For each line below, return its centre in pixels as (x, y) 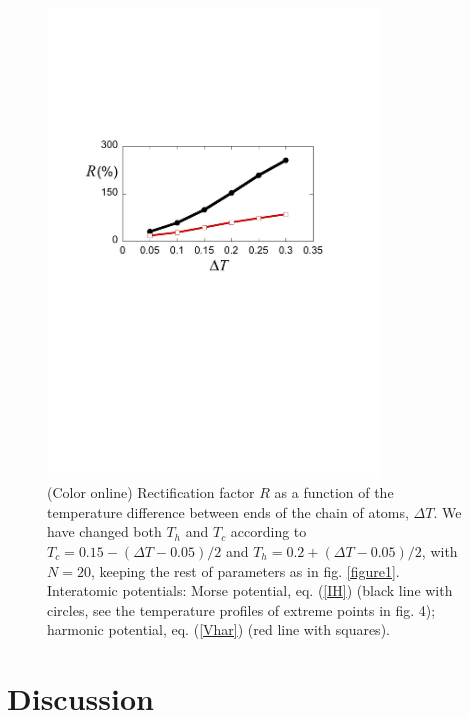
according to (268, 531)
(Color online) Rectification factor (151, 492)
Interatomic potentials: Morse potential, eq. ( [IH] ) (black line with (250, 590)
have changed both (104, 531)
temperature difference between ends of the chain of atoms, (228, 511)
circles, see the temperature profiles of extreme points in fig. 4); (241, 609)
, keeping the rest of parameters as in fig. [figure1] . (245, 570)
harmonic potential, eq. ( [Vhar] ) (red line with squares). (218, 629)
